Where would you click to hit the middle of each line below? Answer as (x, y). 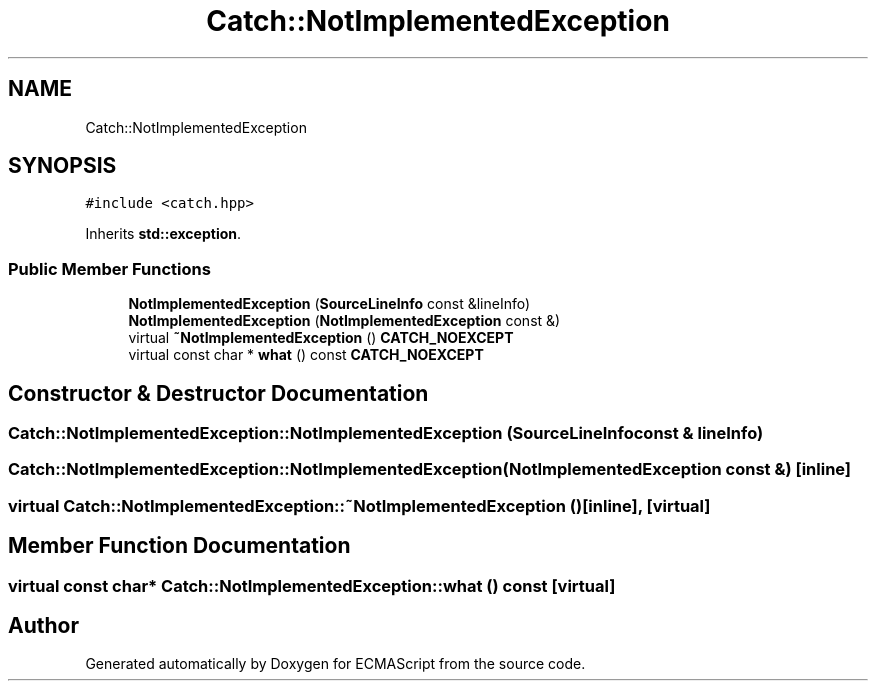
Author (43, 626)
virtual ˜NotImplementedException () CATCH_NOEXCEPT (321, 338)
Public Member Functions (109, 268)
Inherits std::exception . (163, 234)
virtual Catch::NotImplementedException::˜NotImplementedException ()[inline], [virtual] (359, 505)
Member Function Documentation (179, 546)
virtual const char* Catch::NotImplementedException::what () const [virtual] (312, 585)
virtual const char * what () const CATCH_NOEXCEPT (306, 355)
